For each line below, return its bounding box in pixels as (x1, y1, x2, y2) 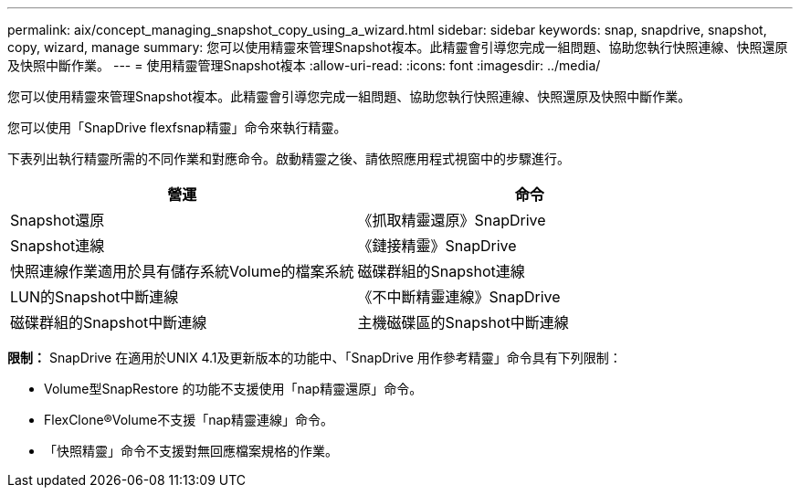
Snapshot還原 (10, 211, 105, 229)
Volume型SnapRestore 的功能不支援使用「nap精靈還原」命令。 (44, 381, 423, 396)
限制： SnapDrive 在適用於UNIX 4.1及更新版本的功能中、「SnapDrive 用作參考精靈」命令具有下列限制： (7, 350, 622, 365)
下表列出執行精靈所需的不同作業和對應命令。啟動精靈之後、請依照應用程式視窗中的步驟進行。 (7, 151, 570, 166)
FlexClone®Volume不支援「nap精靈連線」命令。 (44, 412, 333, 427)
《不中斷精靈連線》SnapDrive (357, 288, 561, 306)
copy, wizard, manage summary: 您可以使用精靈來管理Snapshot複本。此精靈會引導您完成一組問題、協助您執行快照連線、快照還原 (7, 39, 788, 55)
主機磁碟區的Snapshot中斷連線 (357, 313, 569, 332)
